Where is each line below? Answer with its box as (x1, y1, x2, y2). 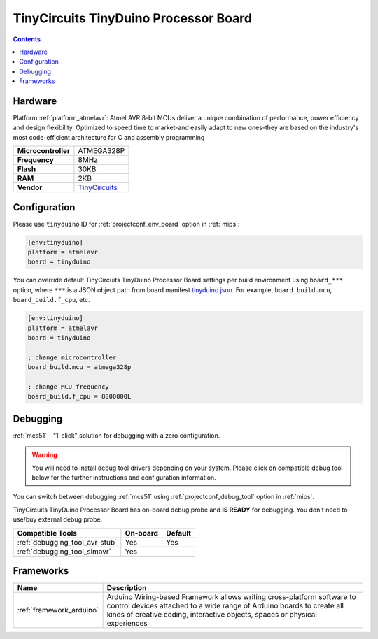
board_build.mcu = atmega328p (27, 364, 132, 371)
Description (106, 583, 147, 593)
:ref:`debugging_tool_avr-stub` (17, 537, 118, 547)
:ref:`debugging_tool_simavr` (17, 546, 112, 556)
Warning (31, 451, 57, 459)
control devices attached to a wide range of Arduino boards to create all (106, 601, 344, 611)
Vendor (17, 182, 43, 192)
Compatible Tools (17, 528, 77, 538)
